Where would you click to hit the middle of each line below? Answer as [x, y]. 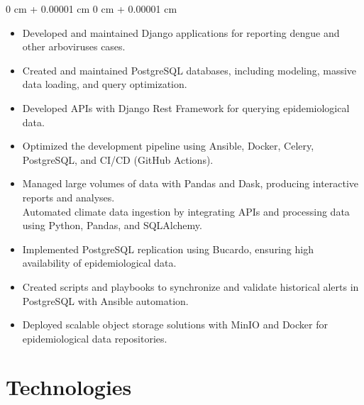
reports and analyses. [68, 197]
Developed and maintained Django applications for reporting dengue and [181, 32]
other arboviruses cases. [74, 46]
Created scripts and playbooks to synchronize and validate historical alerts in [191, 286]
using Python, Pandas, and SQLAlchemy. [112, 225]
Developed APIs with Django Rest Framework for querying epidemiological [186, 107]
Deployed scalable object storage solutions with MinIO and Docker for [175, 324]
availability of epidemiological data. [99, 263]
